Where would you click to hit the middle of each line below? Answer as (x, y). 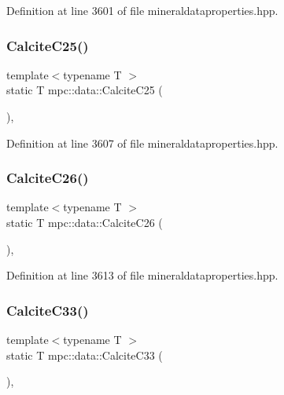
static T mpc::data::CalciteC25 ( (85, 90)
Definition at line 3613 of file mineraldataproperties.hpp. (142, 275)
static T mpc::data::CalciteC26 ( (85, 222)
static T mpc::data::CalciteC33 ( (85, 355)
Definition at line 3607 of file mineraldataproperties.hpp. (142, 143)
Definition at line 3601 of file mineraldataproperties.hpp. (142, 10)
